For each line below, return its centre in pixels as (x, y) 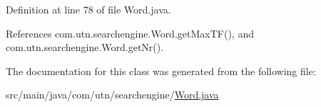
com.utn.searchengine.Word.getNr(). (85, 47)
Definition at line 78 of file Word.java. (88, 9)
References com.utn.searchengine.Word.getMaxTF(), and (130, 33)
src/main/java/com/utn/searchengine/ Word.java (112, 95)
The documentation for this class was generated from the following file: (161, 71)
